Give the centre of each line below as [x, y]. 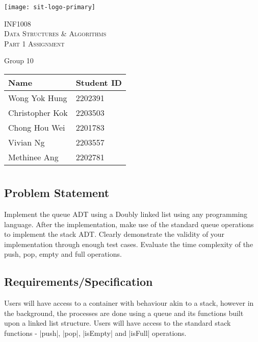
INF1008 [18, 23]
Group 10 [19, 60]
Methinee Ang [33, 157]
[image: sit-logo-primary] [50, 7]
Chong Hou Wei [37, 128]
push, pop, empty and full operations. [63, 254]
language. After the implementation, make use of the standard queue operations [129, 224]
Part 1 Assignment [34, 43]
